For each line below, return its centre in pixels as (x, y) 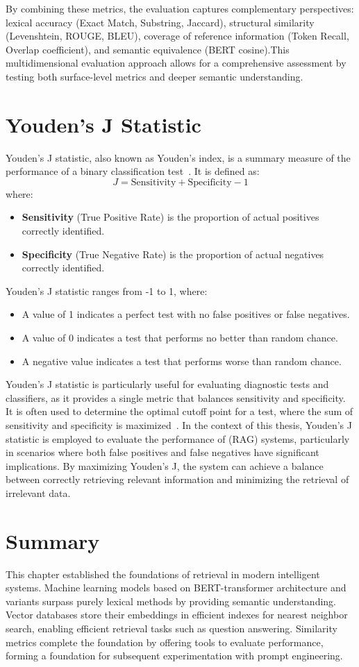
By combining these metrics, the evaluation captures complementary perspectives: (180, 8)
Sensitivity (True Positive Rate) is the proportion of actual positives (170, 217)
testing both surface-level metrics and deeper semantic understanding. (155, 76)
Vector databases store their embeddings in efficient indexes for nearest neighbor (177, 615)
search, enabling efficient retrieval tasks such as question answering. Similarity (172, 628)
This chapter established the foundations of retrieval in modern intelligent (163, 574)
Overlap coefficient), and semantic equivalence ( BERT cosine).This (148, 49)
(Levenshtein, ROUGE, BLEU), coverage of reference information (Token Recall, (177, 36)
